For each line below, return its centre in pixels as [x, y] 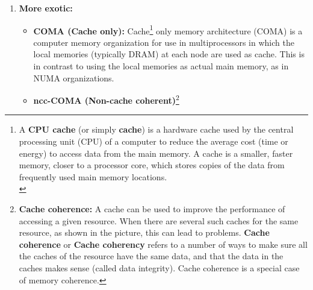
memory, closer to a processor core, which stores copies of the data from [152, 165]
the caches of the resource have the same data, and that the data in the [151, 256]
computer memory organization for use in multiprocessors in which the [164, 42]
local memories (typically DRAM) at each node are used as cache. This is [169, 54]
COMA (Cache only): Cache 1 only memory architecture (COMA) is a [168, 30]
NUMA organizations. [74, 77]
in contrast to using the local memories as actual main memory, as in [161, 66]
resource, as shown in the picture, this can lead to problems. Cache [144, 232]
